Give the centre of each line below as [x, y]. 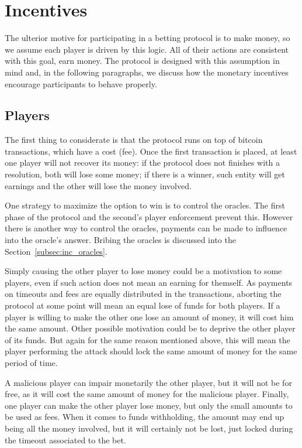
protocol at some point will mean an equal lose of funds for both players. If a [143, 305]
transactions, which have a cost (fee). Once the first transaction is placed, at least [151, 151]
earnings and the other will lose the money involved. [98, 185]
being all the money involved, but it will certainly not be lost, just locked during [149, 428]
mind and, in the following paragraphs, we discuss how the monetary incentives [147, 72]
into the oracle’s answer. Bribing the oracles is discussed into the [120, 240]
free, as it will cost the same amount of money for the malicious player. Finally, [147, 394]
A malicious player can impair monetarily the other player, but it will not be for [148, 382]
